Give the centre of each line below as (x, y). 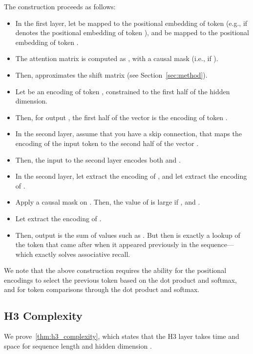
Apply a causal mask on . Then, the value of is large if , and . (108, 202)
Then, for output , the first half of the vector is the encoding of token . (121, 117)
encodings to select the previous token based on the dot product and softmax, (120, 280)
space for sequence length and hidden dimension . (78, 345)
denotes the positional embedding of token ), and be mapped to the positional (132, 32)
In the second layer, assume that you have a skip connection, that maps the (128, 134)
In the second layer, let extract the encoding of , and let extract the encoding (131, 176)
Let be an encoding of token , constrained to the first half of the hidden (123, 91)
